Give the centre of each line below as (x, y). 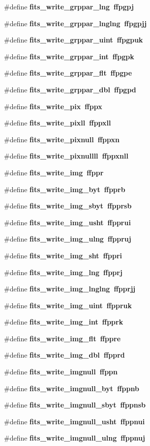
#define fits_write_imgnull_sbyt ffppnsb (75, 405)
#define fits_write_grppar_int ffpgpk (69, 56)
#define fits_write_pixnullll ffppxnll (66, 156)
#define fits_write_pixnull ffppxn (62, 139)
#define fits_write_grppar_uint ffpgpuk (74, 40)
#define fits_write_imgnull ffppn (61, 372)
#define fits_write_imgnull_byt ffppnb (72, 388)
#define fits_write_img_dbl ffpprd (64, 355)
